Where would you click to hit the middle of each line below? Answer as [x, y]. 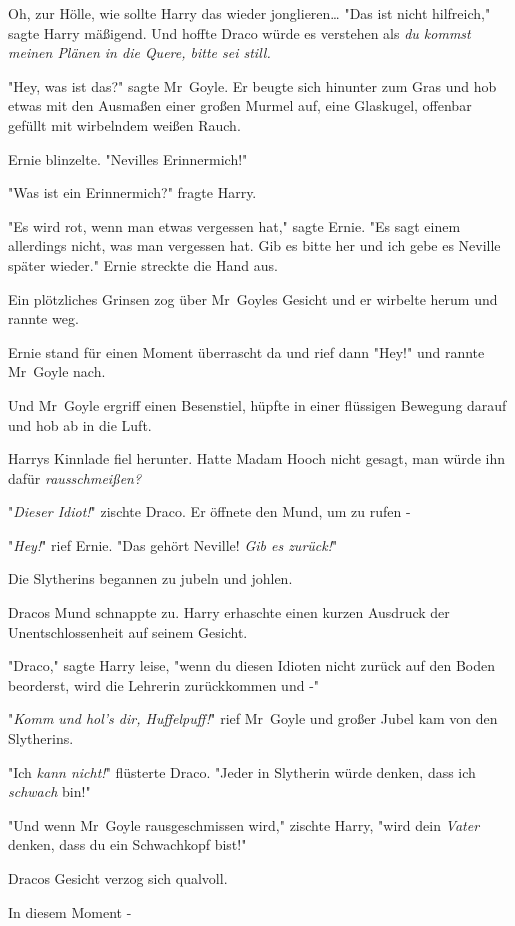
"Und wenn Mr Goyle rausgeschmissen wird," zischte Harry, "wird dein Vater [244, 824]
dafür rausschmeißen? [75, 477]
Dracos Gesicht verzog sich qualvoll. [118, 878]
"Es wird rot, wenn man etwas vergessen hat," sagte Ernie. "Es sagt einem [234, 225]
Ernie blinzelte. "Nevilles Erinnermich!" [128, 158]
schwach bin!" [49, 791]
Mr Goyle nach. [57, 371]
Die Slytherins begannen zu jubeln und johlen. [150, 578]
